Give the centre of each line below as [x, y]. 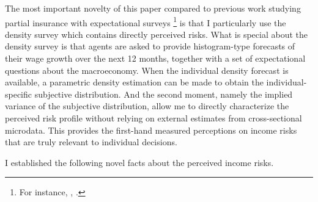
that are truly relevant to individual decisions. [91, 142]
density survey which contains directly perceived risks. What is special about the [156, 34]
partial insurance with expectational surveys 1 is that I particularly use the [146, 21]
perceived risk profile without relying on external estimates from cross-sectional [153, 118]
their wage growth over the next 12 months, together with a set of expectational [155, 58]
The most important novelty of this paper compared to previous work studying [153, 8]
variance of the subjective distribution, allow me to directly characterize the [147, 106]
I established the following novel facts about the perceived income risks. [139, 162]
